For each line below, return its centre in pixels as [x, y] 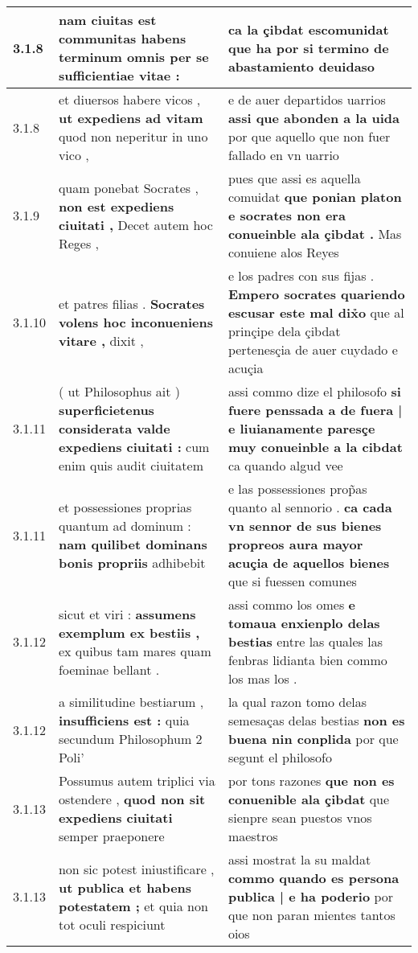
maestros [253, 836]
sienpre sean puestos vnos [300, 817]
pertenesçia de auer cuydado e [313, 349]
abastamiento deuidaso [301, 66]
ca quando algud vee [285, 465]
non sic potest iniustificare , [136, 869]
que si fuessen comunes [292, 581]
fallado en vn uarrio [283, 155]
